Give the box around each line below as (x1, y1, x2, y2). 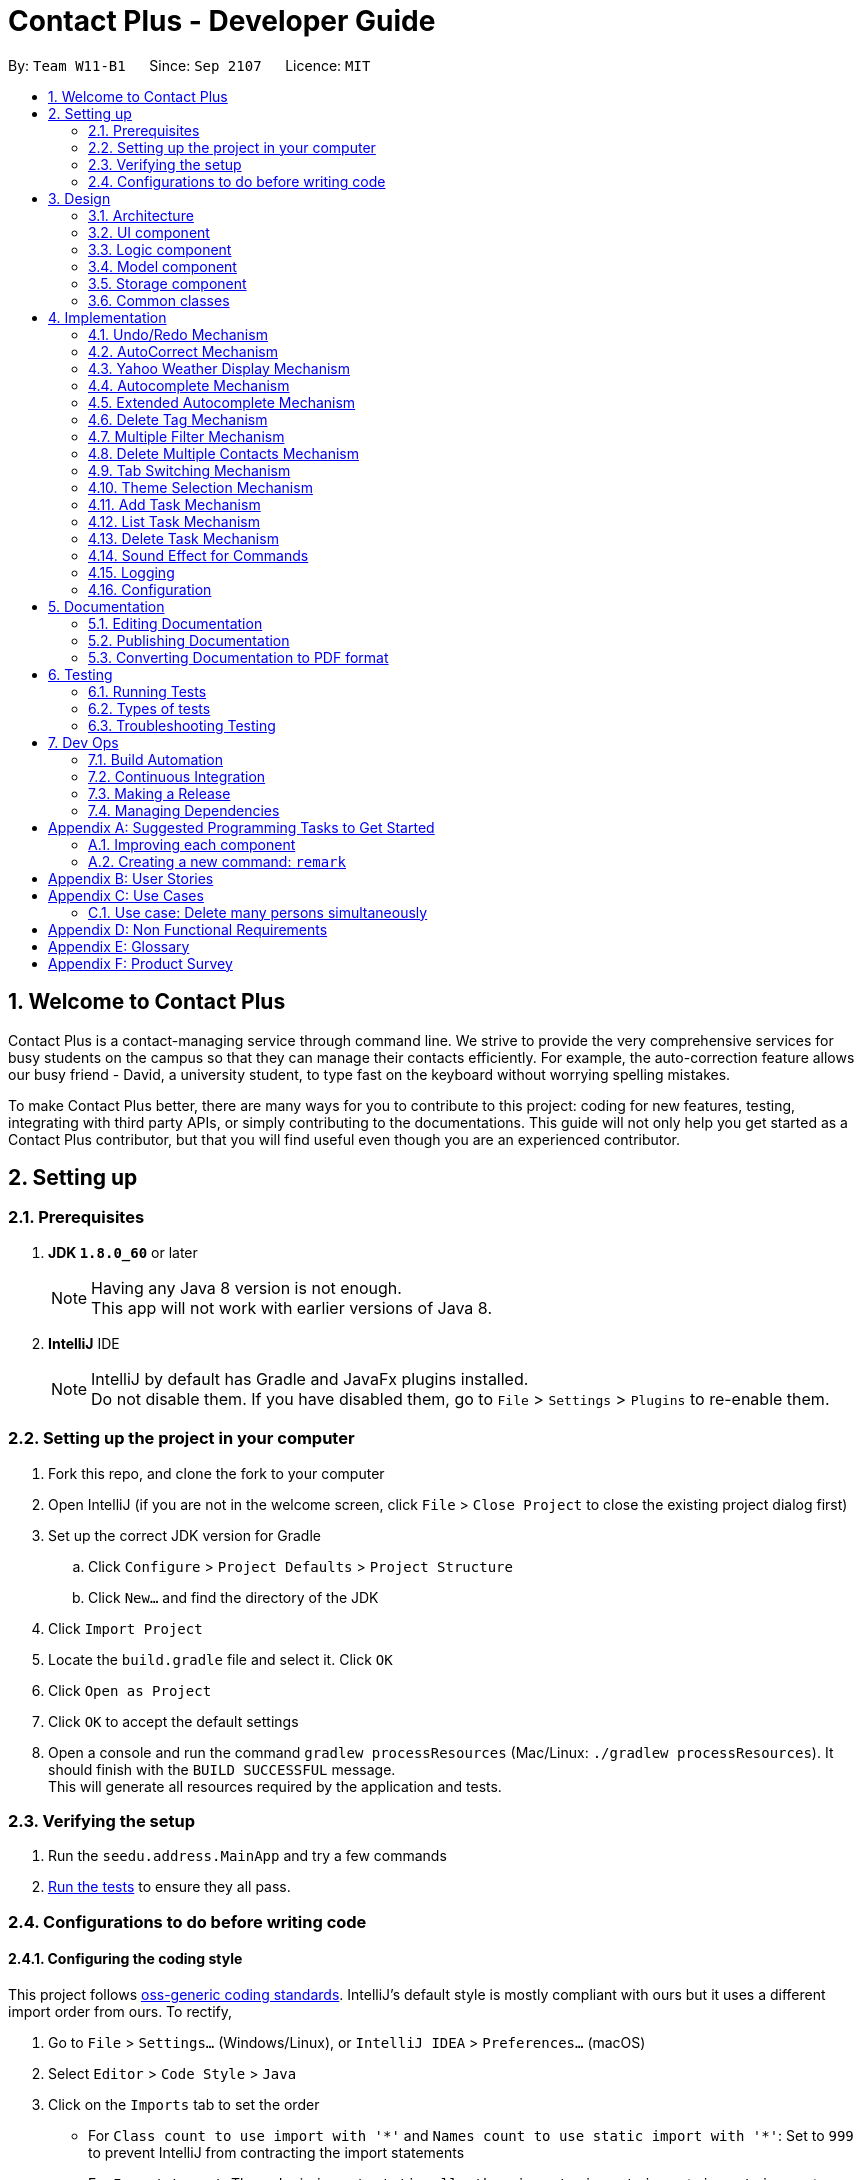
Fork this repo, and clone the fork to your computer (48, 1464, 385, 1482)
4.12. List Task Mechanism (88, 512, 260, 530)
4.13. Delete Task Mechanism (88, 529, 279, 547)
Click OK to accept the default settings (48, 1712, 299, 1730)
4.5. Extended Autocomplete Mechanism (88, 393, 356, 411)
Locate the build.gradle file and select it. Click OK (48, 1650, 393, 1668)
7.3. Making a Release (88, 784, 231, 802)
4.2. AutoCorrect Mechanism (88, 342, 278, 360)
